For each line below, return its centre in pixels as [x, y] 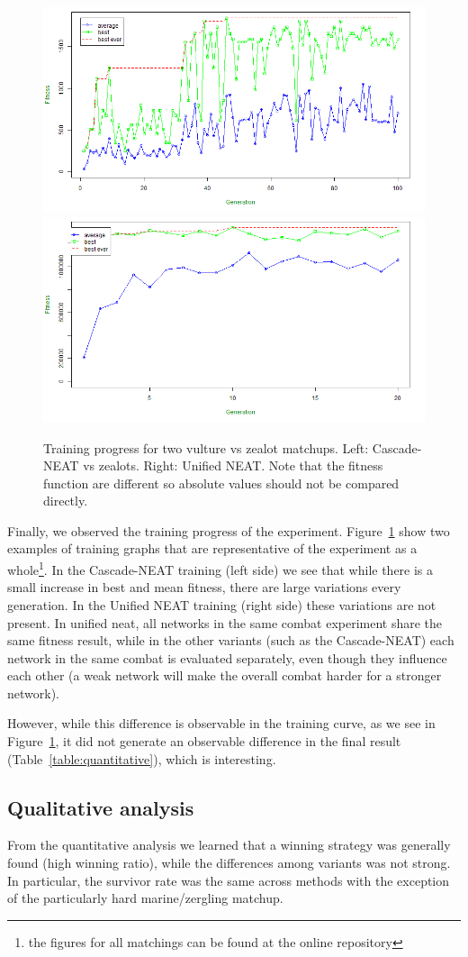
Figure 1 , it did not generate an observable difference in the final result [204, 741]
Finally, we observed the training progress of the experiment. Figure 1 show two [229, 530]
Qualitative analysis [101, 807]
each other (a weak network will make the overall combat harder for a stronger [225, 675]
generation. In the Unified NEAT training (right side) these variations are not [222, 604]
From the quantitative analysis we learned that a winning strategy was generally [229, 845]
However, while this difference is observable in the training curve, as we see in [221, 723]
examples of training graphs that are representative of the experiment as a [212, 548]
